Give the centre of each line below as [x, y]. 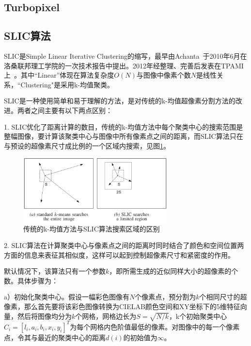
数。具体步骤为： [31, 280]
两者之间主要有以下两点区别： [65, 110]
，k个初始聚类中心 [198, 316]
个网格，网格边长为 [106, 316]
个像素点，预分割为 [165, 297]
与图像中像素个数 [164, 75]
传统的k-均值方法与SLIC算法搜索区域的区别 [92, 229]
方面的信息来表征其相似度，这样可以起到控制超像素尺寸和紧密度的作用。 [119, 255]
